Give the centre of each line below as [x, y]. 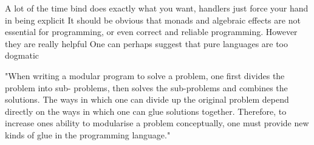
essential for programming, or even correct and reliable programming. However [151, 32]
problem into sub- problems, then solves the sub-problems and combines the [146, 87]
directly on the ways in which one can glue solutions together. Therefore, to [146, 111]
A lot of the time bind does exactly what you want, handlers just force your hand [157, 8]
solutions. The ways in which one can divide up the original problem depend [147, 99]
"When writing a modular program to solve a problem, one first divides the [145, 75]
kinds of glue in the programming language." [88, 134]
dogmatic [22, 55]
